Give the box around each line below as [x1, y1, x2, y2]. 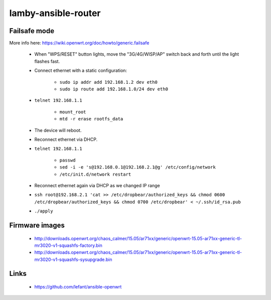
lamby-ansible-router [9, 8, 101, 19]
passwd [59, 157, 76, 163]
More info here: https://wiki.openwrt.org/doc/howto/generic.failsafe [9, 40, 150, 46]
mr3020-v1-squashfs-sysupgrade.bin [34, 256, 112, 262]
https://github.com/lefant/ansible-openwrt [34, 284, 122, 290]
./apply [34, 208, 54, 214]
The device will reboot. [34, 127, 82, 133]
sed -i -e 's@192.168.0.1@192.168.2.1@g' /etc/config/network [59, 165, 216, 170]
